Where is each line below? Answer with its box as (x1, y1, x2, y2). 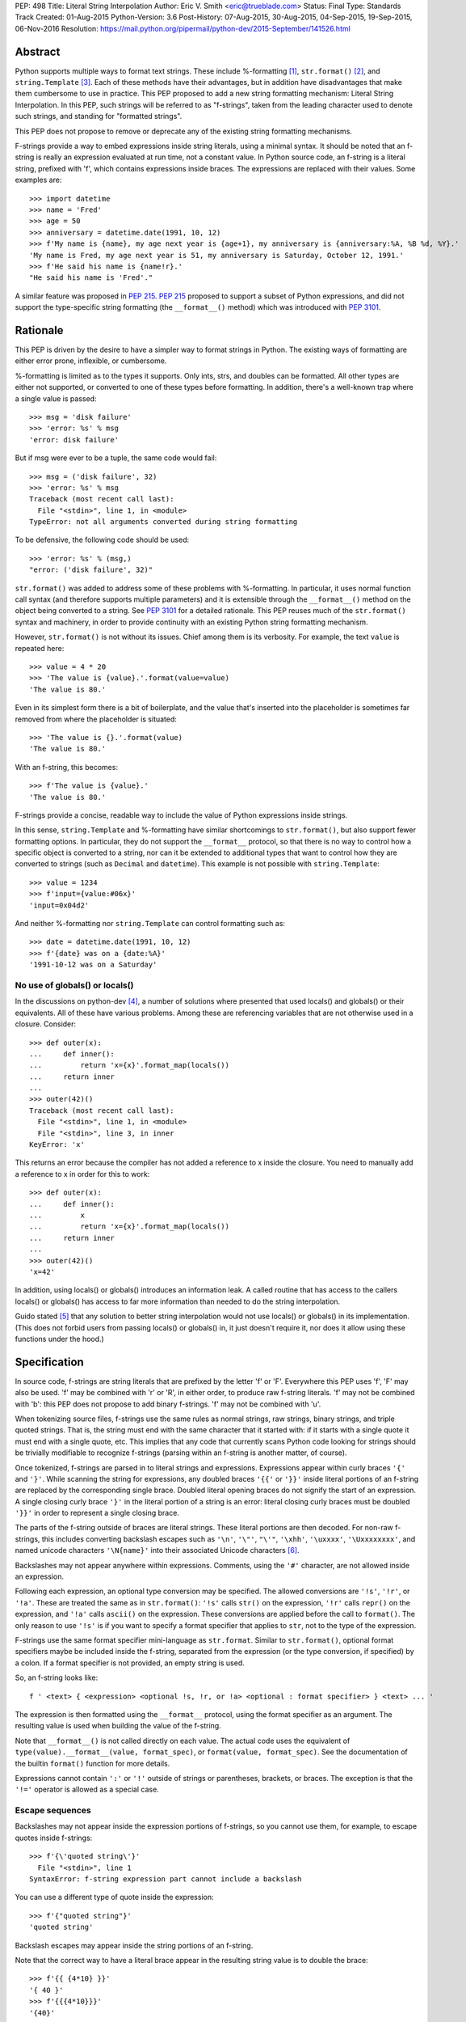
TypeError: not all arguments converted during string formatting (29, 518, 298, 527)
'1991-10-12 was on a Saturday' (29, 960, 157, 970)
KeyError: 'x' (29, 1140, 85, 1149)
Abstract (15, 44, 61, 58)
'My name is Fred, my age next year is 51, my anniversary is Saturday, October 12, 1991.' (29, 251, 404, 260)
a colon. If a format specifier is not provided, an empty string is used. (15, 1658, 246, 1668)
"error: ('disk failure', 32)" (29, 565, 153, 574)
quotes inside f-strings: (15, 1833, 93, 1842)
